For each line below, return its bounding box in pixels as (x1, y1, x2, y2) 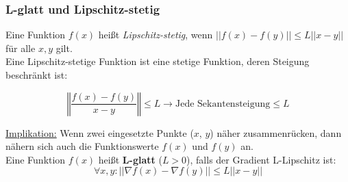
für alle (5, 40, 36, 55)
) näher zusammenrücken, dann (210, 125, 342, 140)
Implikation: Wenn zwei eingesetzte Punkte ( (5, 125, 194, 140)
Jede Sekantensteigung (175, 99, 271, 109)
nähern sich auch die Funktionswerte (5, 139, 159, 153)
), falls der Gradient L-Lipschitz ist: (186, 152, 336, 166)
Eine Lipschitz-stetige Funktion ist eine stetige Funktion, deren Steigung (5, 54, 310, 68)
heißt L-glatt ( (98, 152, 162, 166)
